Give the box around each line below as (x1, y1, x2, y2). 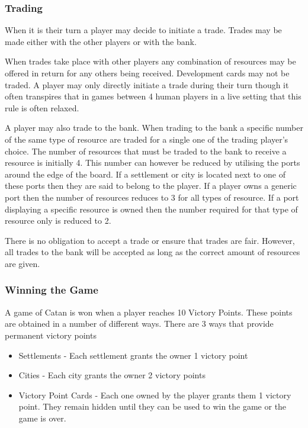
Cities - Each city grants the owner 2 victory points (18, 369, 206, 381)
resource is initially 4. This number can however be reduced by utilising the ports (5, 156, 300, 169)
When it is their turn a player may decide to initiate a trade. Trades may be (5, 24, 282, 36)
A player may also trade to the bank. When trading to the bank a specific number (5, 121, 303, 134)
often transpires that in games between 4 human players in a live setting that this (5, 90, 301, 102)
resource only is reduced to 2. (5, 214, 111, 227)
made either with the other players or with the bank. (5, 35, 197, 47)
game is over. (18, 411, 66, 424)
